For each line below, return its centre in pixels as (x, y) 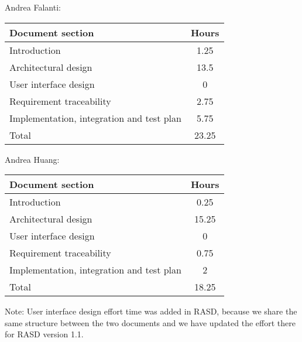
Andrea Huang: (32, 159)
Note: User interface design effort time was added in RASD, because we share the (151, 311)
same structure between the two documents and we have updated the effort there (150, 322)
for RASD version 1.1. (44, 334)
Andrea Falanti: (33, 7)
